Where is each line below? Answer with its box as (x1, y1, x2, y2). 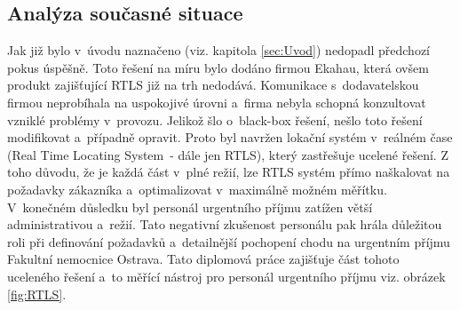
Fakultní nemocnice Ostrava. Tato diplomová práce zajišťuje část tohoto (7, 250, 400, 268)
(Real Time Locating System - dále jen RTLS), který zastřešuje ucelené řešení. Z (7, 145, 448, 163)
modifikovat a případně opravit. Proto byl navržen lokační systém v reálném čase (7, 128, 453, 147)
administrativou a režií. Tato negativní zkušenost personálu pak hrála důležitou (7, 215, 442, 234)
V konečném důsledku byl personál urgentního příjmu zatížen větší (7, 197, 373, 216)
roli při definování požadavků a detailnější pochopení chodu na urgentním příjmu (7, 232, 450, 250)
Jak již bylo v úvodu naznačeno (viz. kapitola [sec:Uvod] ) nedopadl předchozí (7, 41, 430, 60)
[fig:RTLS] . (7, 284, 67, 303)
